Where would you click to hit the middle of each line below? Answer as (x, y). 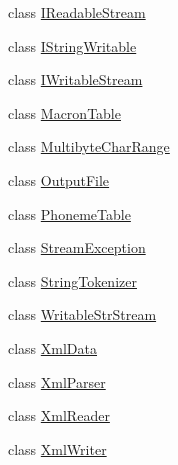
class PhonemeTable (69, 213)
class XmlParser (57, 381)
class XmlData (53, 347)
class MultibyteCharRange (89, 146)
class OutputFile (59, 179)
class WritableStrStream (82, 314)
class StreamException (77, 247)
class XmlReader (59, 415)
